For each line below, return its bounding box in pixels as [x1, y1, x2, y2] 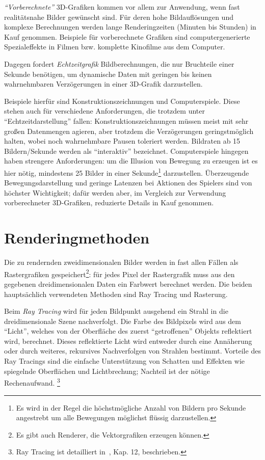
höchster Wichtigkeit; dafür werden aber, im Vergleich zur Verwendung [4, 187, 226, 198]
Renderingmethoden [4, 227, 150, 248]
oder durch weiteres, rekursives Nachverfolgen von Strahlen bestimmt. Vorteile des [4, 345, 261, 356]
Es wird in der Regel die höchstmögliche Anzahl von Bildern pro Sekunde [16, 402, 246, 413]
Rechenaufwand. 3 [4, 376, 60, 388]
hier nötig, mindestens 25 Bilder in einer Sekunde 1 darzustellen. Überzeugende [4, 166, 249, 178]
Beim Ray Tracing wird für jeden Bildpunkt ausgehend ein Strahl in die [4, 306, 228, 316]
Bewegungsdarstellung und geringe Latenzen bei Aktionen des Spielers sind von [4, 177, 252, 188]
